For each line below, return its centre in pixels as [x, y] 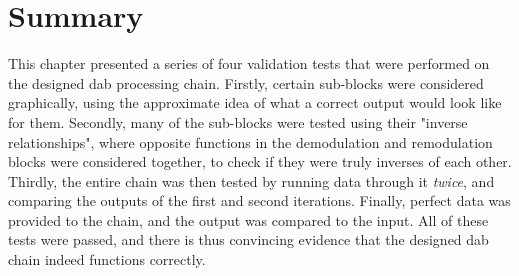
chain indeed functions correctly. [107, 259]
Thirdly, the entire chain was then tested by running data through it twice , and [251, 180]
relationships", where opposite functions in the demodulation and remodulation [250, 141]
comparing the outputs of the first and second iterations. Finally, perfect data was [259, 200]
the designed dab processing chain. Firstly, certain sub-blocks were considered [246, 82]
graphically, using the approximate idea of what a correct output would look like [255, 102]
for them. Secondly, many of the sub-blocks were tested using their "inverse [238, 121]
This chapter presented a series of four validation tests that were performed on [249, 63]
